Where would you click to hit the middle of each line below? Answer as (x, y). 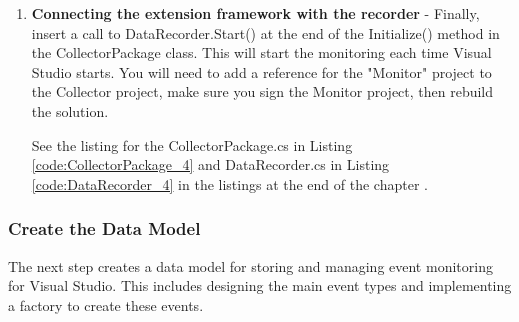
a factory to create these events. (106, 304)
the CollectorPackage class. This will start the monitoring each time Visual (261, 52)
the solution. (70, 110)
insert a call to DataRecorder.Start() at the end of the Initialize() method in (265, 32)
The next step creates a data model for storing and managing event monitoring (250, 265)
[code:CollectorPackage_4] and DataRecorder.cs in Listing (210, 164)
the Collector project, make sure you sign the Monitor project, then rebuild (262, 91)
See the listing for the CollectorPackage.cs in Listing (192, 144)
